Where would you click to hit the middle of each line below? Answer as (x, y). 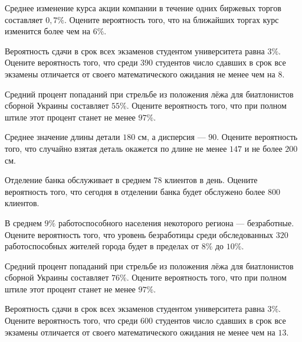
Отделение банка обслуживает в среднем (78, 180)
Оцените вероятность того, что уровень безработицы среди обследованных (139, 234)
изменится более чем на (47, 31)
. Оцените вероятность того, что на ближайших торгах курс (172, 19)
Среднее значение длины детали (63, 137)
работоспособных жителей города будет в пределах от (102, 246)
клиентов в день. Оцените (211, 180)
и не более (263, 148)
